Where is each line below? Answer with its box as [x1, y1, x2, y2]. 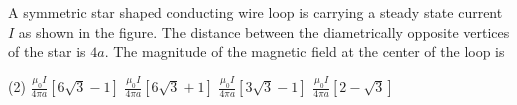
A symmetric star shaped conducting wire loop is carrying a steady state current [8, 2, 503, 22]
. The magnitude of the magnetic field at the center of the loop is [104, 41, 505, 62]
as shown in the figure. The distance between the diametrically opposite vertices [18, 21, 510, 42]
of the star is [8, 41, 86, 62]
